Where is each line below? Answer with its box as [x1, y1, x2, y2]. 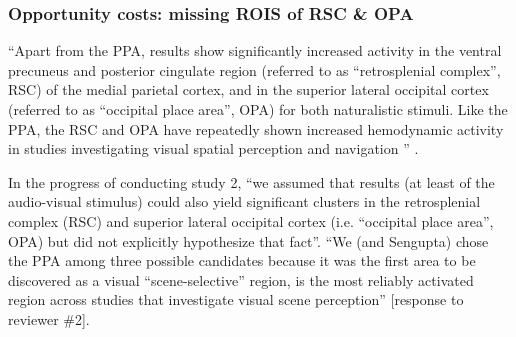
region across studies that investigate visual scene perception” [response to [8, 289, 464, 310]
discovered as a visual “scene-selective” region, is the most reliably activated [8, 269, 474, 290]
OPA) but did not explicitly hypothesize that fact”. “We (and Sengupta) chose [8, 230, 489, 251]
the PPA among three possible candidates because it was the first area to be [8, 250, 476, 271]
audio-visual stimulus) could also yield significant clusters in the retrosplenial [8, 191, 481, 212]
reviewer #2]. [8, 308, 90, 329]
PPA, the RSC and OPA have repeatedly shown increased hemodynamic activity [8, 118, 504, 139]
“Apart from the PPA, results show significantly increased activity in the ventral [8, 40, 502, 61]
